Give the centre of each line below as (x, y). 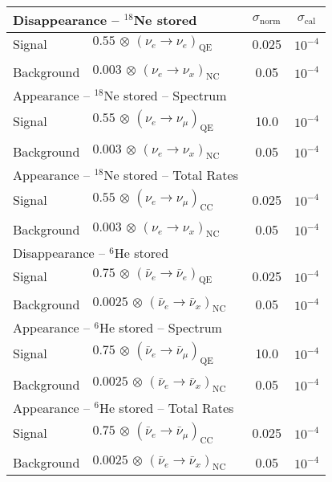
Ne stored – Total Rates (171, 175)
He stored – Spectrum (160, 328)
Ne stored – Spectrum (165, 95)
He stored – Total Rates (166, 407)
